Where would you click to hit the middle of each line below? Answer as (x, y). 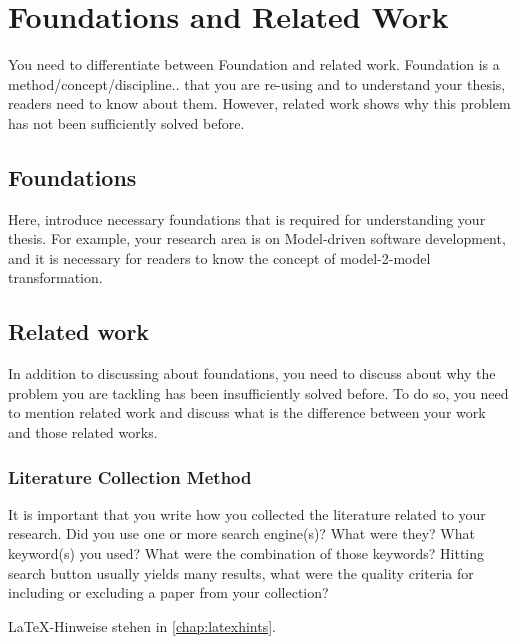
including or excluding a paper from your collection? (168, 592)
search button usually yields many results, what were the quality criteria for (241, 572)
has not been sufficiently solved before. (126, 122)
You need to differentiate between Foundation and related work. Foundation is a (254, 64)
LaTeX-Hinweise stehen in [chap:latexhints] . (142, 625)
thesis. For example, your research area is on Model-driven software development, (257, 238)
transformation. (55, 277)
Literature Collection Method (130, 476)
